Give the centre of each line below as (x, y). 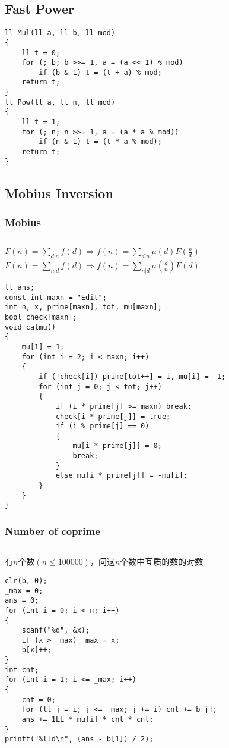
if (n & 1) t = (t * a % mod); (100, 142)
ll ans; (20, 287)
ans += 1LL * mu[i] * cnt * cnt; (88, 720)
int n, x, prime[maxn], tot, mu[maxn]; (83, 307)
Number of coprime (53, 531)
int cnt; (22, 670)
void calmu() (30, 327)
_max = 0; (24, 591)
